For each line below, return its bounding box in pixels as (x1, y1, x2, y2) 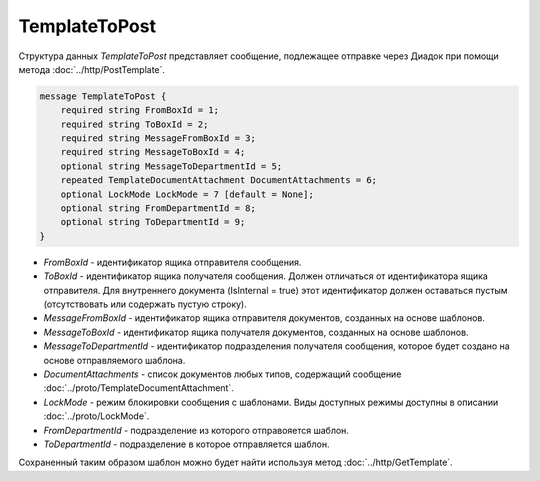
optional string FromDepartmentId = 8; (60, 203, 257, 214)
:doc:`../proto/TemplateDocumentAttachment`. (43, 382, 234, 394)
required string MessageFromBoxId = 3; (60, 133, 257, 144)
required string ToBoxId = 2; (60, 118, 209, 130)
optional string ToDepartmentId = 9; (60, 216, 246, 228)
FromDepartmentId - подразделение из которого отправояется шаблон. (43, 424, 350, 436)
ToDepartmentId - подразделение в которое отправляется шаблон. (43, 438, 330, 450)
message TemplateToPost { (39, 90, 167, 102)
